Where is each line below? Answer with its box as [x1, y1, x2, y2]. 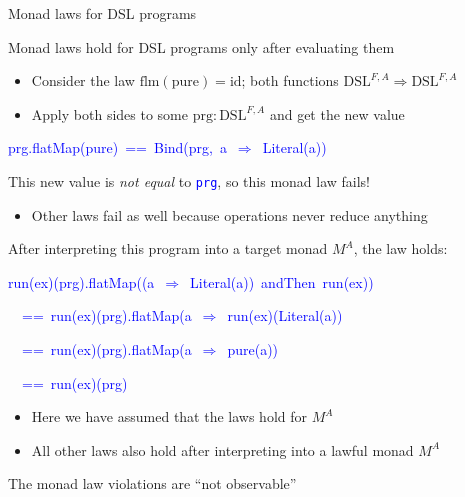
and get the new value [269, 103, 405, 124]
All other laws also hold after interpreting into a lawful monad [31, 439, 414, 460]
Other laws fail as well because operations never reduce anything [31, 204, 428, 225]
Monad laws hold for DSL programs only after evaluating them [8, 36, 395, 57]
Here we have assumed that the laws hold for [31, 406, 308, 427]
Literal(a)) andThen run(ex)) [190, 271, 374, 292]
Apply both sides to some [31, 103, 188, 124]
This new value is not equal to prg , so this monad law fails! [8, 170, 371, 191]
